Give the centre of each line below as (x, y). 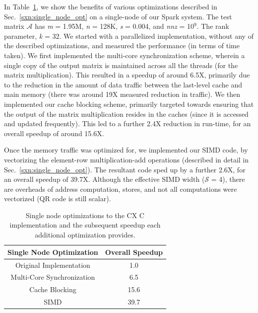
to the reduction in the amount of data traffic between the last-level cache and (123, 84)
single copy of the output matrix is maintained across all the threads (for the (121, 65)
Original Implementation (53, 265)
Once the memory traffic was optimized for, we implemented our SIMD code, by (126, 150)
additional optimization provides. (85, 235)
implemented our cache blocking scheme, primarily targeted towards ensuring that (129, 104)
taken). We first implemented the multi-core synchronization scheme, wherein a (125, 55)
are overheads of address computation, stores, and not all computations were (121, 189)
